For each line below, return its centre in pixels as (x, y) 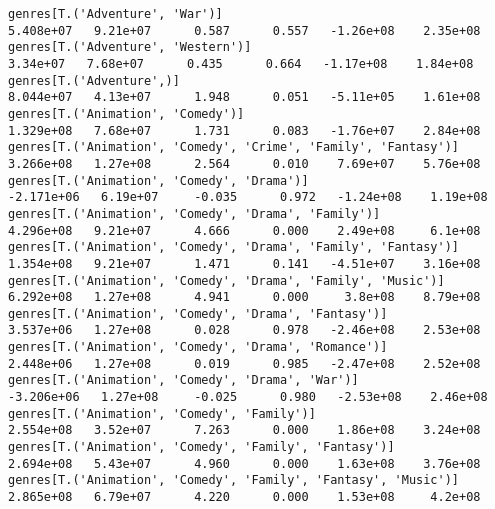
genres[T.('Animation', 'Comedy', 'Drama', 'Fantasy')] (198, 313)
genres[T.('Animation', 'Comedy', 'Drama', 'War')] (183, 380)
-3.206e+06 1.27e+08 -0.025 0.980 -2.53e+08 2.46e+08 (248, 397)
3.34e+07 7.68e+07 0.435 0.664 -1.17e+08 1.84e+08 (241, 63)
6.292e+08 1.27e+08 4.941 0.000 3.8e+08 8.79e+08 (244, 297)
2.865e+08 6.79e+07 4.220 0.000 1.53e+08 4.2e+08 (244, 497)
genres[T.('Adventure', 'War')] (115, 14)
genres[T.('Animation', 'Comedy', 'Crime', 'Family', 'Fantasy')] (234, 147)
